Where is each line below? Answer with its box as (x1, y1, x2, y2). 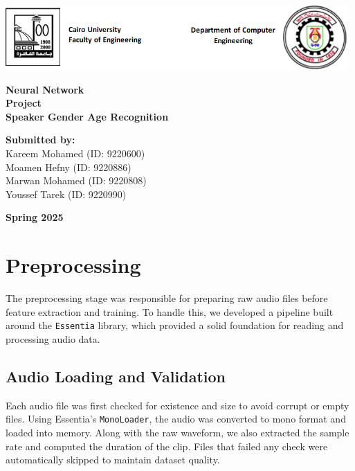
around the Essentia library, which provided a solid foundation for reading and (6, 318, 344, 332)
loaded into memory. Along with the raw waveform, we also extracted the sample (6, 425, 349, 439)
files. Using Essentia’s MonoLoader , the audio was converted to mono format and (6, 411, 346, 426)
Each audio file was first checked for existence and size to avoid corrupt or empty (6, 398, 349, 412)
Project (6, 96, 42, 110)
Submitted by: (6, 132, 75, 147)
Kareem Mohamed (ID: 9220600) (6, 145, 145, 160)
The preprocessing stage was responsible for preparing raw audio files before (6, 291, 328, 305)
